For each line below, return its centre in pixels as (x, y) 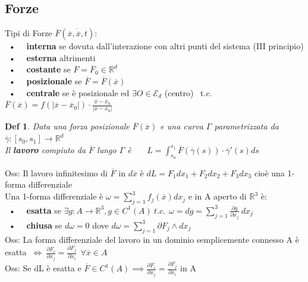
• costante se (40, 69)
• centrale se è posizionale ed (69, 92)
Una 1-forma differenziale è (54, 196)
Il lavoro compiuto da (45, 149)
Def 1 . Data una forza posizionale (67, 126)
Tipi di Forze (29, 33)
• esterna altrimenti (52, 57)
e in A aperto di (217, 196)
